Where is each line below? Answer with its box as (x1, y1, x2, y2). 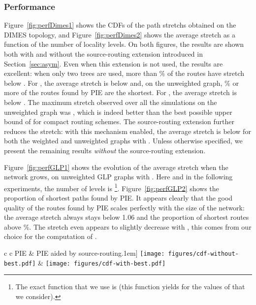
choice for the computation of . (4, 231, 97, 241)
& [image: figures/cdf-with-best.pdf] (38, 257, 166, 268)
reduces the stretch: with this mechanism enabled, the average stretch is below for (4, 126, 251, 136)
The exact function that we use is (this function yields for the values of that (15, 281, 245, 292)
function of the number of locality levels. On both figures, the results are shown (4, 39, 244, 49)
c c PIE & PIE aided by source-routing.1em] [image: (4, 247, 165, 258)
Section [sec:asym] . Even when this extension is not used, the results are (4, 58, 223, 68)
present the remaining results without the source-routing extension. (4, 145, 206, 155)
